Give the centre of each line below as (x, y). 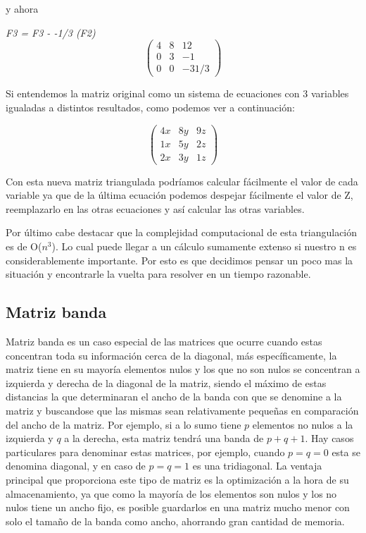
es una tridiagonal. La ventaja (257, 466)
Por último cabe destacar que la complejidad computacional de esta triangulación (182, 232)
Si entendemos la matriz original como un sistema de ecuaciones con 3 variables (177, 93)
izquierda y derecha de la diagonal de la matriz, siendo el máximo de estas (166, 382)
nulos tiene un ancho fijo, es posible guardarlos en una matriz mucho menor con (178, 507)
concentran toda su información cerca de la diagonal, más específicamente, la (171, 355)
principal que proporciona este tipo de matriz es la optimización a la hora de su (177, 479)
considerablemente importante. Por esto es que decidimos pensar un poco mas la (179, 260)
